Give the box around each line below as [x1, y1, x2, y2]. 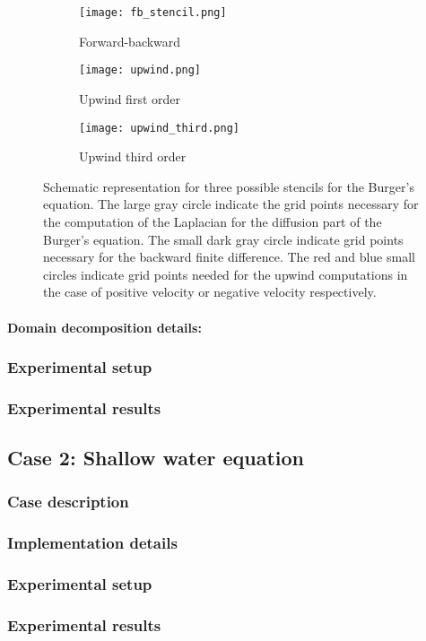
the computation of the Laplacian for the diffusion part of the [43, 212, 382, 230]
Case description [7, 490, 129, 513]
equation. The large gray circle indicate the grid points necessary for [43, 195, 419, 213]
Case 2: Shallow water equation [7, 444, 305, 472]
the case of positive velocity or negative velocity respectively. [43, 282, 377, 301]
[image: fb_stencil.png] [79, 6, 227, 19]
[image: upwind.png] [79, 64, 202, 77]
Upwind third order [79, 147, 187, 166]
